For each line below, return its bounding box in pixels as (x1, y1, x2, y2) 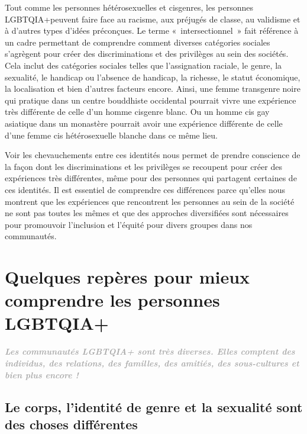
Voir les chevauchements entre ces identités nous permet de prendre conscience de (5, 149, 300, 161)
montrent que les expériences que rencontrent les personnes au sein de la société (5, 195, 295, 207)
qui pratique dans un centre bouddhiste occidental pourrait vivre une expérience (5, 94, 296, 106)
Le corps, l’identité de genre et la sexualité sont (5, 397, 303, 416)
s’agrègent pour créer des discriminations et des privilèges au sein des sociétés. (5, 47, 289, 60)
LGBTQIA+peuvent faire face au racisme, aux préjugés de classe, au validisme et (5, 12, 300, 25)
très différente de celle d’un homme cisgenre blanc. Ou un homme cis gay (5, 105, 270, 118)
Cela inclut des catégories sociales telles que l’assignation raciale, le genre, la (5, 59, 282, 71)
